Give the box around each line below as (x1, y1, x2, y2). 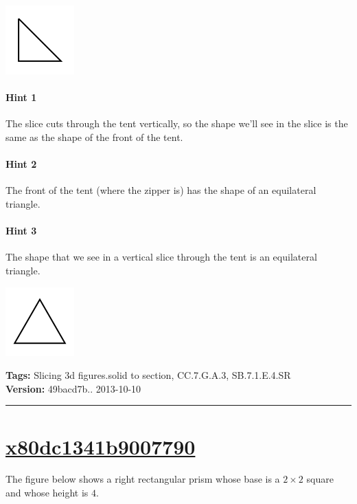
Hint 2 (5, 157, 37, 171)
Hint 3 (5, 223, 37, 238)
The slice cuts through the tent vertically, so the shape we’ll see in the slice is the (5, 116, 348, 131)
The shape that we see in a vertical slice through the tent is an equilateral (5, 250, 317, 264)
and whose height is (5, 485, 89, 500)
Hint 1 (5, 90, 37, 105)
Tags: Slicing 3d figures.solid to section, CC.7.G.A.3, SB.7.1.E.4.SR (5, 368, 291, 382)
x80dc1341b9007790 (5, 432, 196, 460)
